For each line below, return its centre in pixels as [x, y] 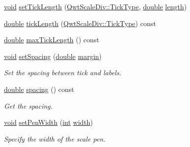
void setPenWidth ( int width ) [48, 122]
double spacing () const [39, 89]
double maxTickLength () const [52, 40]
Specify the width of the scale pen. [55, 138]
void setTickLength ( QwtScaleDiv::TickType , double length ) [95, 6]
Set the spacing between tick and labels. [63, 73]
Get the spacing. [28, 105]
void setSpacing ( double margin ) [53, 56]
